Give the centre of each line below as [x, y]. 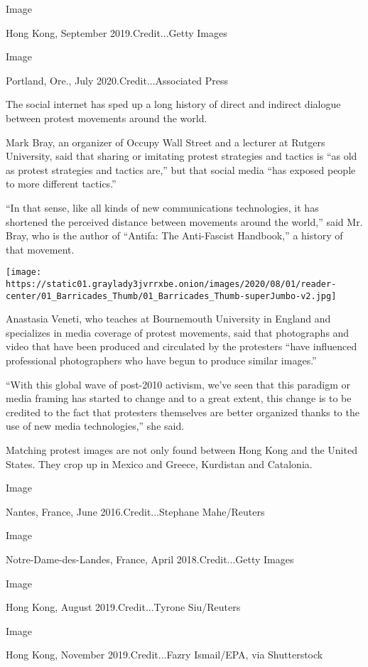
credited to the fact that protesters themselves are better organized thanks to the [183, 412]
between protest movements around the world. [107, 118]
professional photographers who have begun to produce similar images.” [161, 360]
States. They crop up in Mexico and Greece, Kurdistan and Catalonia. [159, 463]
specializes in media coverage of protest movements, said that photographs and [178, 332]
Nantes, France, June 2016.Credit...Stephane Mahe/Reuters [135, 511]
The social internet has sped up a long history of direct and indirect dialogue [173, 104]
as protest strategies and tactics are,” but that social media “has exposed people [181, 169]
